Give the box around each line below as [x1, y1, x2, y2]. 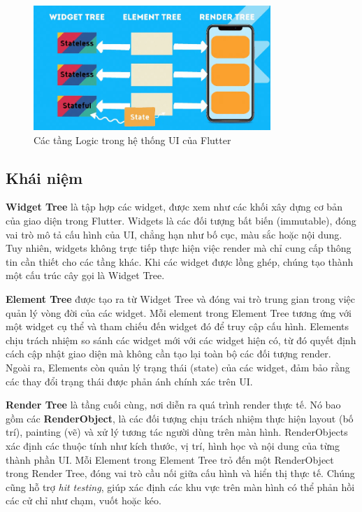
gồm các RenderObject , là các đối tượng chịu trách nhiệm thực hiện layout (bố [6, 411, 354, 425]
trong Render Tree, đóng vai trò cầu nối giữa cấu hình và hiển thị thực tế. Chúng [6, 466, 355, 481]
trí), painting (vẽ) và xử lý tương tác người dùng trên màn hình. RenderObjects [6, 425, 348, 439]
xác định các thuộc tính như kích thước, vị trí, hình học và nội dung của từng [6, 438, 340, 453]
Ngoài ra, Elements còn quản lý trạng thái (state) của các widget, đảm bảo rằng [6, 360, 350, 374]
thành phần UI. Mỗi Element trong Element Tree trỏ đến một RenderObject [6, 452, 334, 467]
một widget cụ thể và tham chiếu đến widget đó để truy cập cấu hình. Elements [6, 319, 349, 334]
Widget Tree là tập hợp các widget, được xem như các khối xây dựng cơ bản [6, 199, 342, 214]
